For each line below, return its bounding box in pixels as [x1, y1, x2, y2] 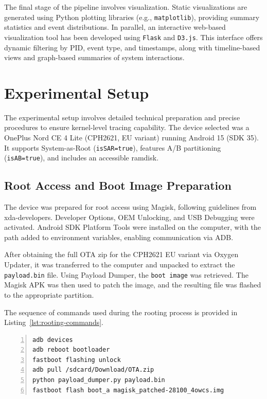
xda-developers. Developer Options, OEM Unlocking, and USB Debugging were [4, 211, 255, 222]
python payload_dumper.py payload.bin [32, 376, 165, 384]
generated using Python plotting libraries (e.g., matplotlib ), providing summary [4, 11, 260, 22]
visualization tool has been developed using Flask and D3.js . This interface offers [4, 31, 263, 42]
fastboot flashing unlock [32, 356, 121, 364]
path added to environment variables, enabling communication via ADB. [4, 231, 234, 242]
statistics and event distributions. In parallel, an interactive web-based [4, 22, 226, 32]
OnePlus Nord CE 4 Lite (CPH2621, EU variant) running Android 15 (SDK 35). [4, 132, 259, 142]
